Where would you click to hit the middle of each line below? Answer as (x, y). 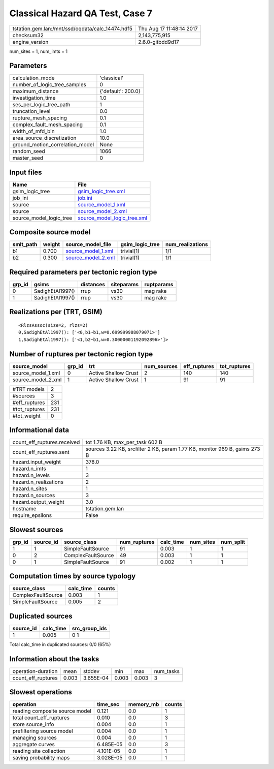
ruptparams (159, 284)
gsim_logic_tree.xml (101, 191)
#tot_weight (26, 416)
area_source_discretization (44, 138)
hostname (24, 509)
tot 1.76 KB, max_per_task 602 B (124, 442)
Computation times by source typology (73, 576)
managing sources (35, 738)
